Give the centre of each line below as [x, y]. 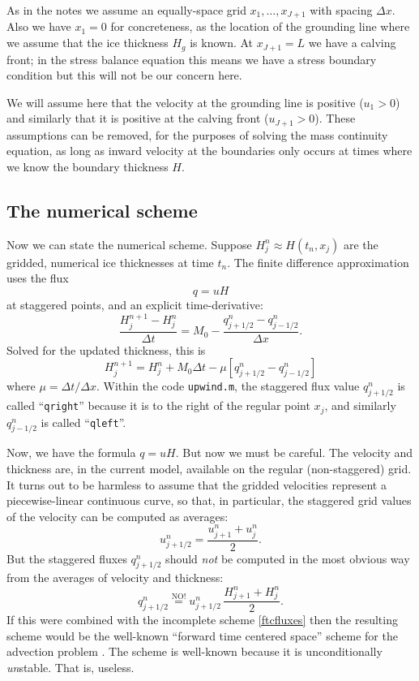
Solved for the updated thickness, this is [106, 349]
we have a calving [352, 43]
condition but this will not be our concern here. [124, 75]
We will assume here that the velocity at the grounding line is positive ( [185, 102]
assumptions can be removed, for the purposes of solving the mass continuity [197, 134]
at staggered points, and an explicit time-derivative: [135, 304]
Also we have [39, 26]
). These [335, 118]
